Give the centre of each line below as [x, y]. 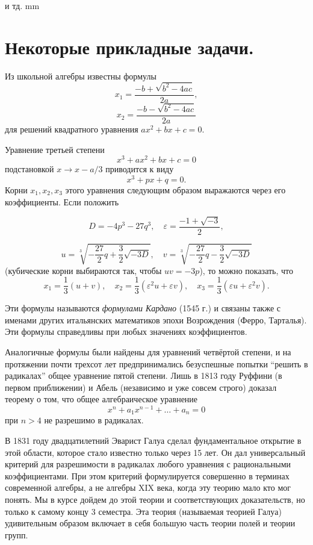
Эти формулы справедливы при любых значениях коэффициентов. [126, 332]
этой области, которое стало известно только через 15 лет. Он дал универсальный [155, 452]
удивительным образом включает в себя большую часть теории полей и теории [150, 523]
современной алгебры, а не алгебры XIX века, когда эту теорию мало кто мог [148, 487]
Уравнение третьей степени [55, 149]
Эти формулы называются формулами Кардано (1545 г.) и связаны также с [143, 308]
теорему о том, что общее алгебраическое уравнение [101, 399]
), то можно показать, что [246, 270]
